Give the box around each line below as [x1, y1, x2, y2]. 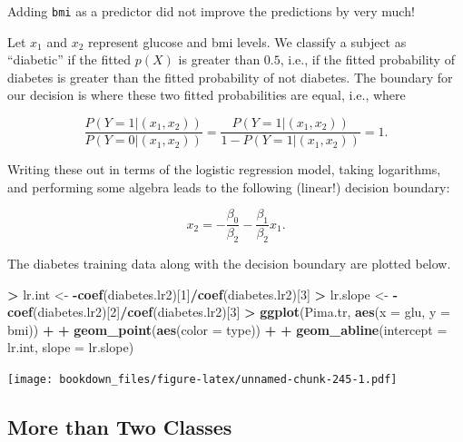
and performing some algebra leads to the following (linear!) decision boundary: [7, 177, 450, 196]
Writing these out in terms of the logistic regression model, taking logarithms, [7, 160, 441, 179]
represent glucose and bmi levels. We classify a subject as [88, 32, 407, 51]
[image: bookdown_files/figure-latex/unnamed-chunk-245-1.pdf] [7, 372, 398, 386]
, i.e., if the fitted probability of [280, 50, 455, 69]
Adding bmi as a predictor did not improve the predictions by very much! [7, 2, 415, 20]
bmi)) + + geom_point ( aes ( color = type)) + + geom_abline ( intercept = [7, 319, 448, 339]
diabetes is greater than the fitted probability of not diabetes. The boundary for [7, 67, 453, 86]
